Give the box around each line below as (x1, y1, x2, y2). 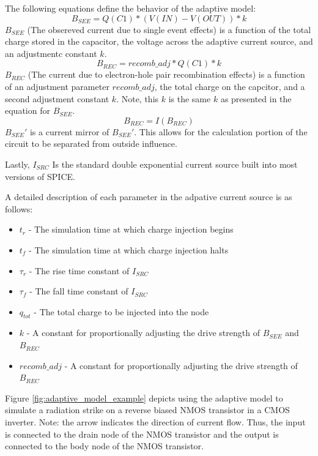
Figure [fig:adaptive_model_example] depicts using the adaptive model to (5, 391, 283, 404)
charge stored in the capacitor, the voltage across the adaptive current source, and (5, 35, 313, 48)
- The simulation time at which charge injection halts (29, 243, 229, 256)
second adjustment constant (5, 92, 109, 105)
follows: (5, 202, 33, 215)
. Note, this (116, 92, 159, 105)
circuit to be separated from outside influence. (5, 137, 177, 150)
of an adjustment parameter (5, 80, 109, 92)
